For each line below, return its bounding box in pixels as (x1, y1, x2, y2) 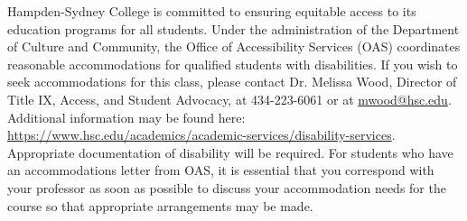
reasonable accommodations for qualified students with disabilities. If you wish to (7, 54, 458, 73)
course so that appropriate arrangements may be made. (7, 196, 313, 215)
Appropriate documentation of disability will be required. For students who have (7, 143, 453, 161)
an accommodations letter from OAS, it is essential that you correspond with (7, 161, 434, 180)
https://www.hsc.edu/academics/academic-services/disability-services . (7, 125, 396, 144)
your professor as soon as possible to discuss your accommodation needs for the (7, 178, 446, 197)
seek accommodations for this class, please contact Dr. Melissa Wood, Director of (7, 72, 457, 91)
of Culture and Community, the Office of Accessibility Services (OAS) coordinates (7, 37, 461, 56)
